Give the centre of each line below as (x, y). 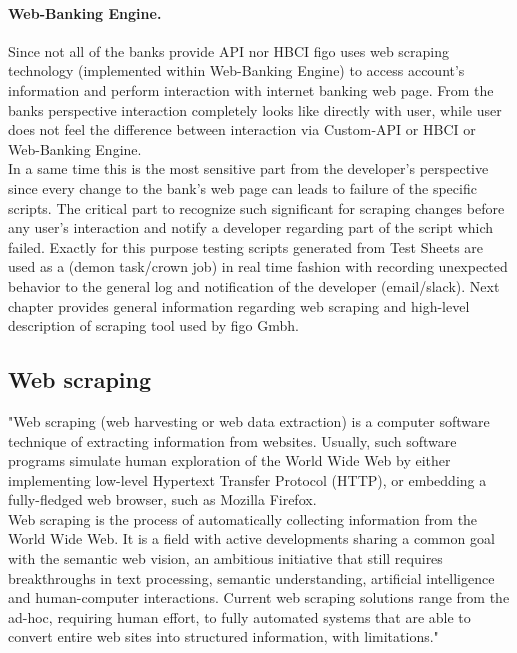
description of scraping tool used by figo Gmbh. (153, 325)
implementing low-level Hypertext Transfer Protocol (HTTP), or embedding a (247, 479)
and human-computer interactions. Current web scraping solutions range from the (259, 597)
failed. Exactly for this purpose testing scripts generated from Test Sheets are (246, 246)
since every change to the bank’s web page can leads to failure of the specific (242, 187)
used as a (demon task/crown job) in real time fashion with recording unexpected (258, 266)
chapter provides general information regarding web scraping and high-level (239, 305)
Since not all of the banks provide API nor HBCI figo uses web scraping (229, 50)
